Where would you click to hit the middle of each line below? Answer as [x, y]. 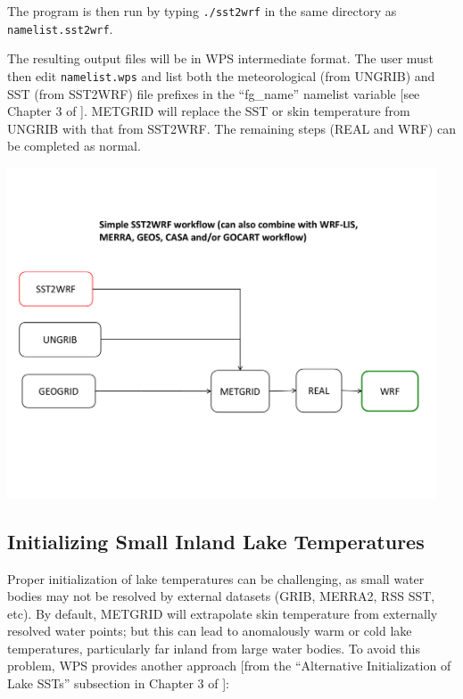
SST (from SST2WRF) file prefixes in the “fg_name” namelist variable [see [214, 93]
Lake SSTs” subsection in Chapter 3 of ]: [118, 683]
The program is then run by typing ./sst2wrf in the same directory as [202, 11]
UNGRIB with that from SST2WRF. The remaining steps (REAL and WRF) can [231, 128]
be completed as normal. [74, 146]
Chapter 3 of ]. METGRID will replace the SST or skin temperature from [209, 111]
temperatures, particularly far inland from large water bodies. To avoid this [214, 648]
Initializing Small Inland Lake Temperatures [216, 541]
